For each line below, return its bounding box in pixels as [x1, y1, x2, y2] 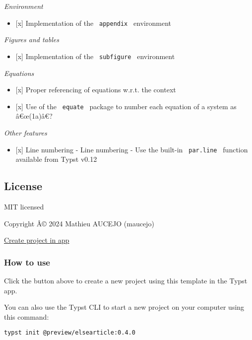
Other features [4, 127, 47, 137]
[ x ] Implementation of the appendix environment [15, 17, 171, 28]
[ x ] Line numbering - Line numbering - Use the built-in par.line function [15, 144, 248, 154]
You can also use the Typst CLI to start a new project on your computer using [4, 302, 245, 312]
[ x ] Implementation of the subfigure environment [15, 51, 175, 61]
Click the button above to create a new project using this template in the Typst [4, 275, 248, 285]
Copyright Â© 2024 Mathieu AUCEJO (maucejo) [4, 218, 154, 228]
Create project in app [4, 235, 69, 245]
